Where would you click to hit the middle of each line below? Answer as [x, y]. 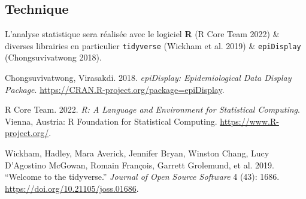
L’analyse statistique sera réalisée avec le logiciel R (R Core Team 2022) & [142, 34]
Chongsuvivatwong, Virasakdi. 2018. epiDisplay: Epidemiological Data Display [148, 78]
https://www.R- [249, 121]
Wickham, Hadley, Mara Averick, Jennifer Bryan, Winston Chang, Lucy [137, 153]
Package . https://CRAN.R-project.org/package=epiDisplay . [115, 89]
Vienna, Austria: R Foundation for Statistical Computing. [111, 121]
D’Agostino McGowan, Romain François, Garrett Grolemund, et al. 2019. [140, 165]
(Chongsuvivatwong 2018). [53, 57]
